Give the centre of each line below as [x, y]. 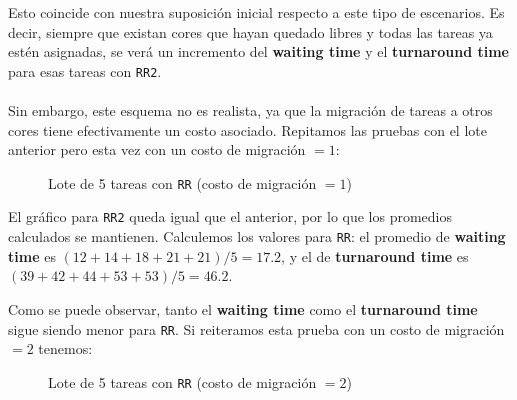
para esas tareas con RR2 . [85, 70]
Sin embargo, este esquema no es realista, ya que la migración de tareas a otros [250, 110]
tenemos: [65, 348]
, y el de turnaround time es [375, 255]
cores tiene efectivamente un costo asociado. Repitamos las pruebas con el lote [247, 129]
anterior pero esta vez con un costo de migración [157, 149]
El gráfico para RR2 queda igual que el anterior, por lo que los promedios [230, 216]
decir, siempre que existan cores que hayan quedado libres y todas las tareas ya [250, 31]
